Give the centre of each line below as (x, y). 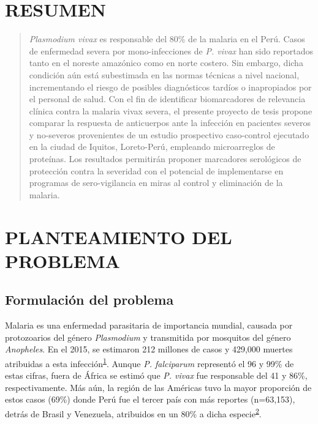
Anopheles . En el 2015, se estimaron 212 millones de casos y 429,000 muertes (149, 349)
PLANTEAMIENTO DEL (119, 236)
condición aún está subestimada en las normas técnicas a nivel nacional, (164, 74)
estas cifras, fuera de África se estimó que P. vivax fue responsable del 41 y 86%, (156, 375)
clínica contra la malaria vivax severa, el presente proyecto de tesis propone (171, 110)
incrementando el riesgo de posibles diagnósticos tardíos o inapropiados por (170, 87)
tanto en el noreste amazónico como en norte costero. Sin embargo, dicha (166, 63)
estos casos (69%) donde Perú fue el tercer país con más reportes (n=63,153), (150, 399)
